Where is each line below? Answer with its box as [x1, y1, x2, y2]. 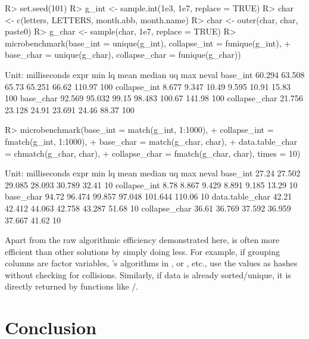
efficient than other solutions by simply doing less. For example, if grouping [5, 245, 280, 257]
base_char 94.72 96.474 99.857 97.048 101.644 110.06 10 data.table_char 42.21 [5, 190, 292, 203]
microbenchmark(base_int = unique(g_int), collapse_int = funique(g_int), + [5, 36, 291, 49]
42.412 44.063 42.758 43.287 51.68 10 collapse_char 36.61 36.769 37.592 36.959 [5, 201, 291, 214]
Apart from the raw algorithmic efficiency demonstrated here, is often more [5, 234, 280, 246]
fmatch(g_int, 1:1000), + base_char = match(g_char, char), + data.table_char [5, 135, 298, 147]
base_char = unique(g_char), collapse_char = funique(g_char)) [5, 48, 241, 61]
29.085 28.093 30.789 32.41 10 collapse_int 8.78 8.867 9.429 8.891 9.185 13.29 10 [5, 178, 298, 191]
